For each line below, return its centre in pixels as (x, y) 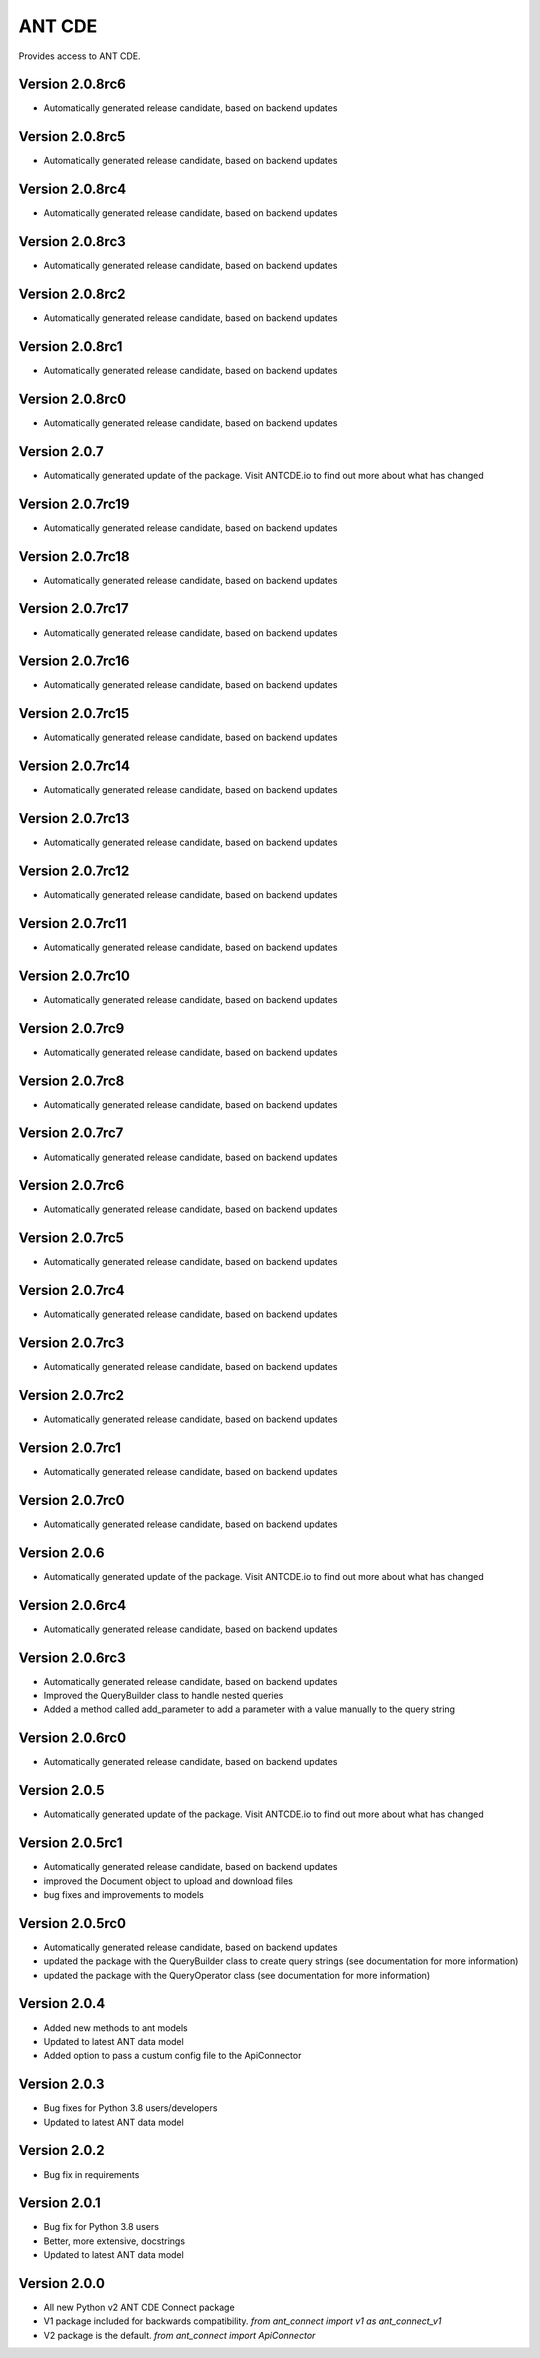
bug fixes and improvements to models (123, 1894)
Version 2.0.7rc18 (74, 556)
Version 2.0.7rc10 (74, 975)
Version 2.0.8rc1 (70, 346)
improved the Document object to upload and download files (168, 1881)
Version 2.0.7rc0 (71, 1500)
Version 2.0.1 (60, 2203)
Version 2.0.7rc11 (72, 923)
